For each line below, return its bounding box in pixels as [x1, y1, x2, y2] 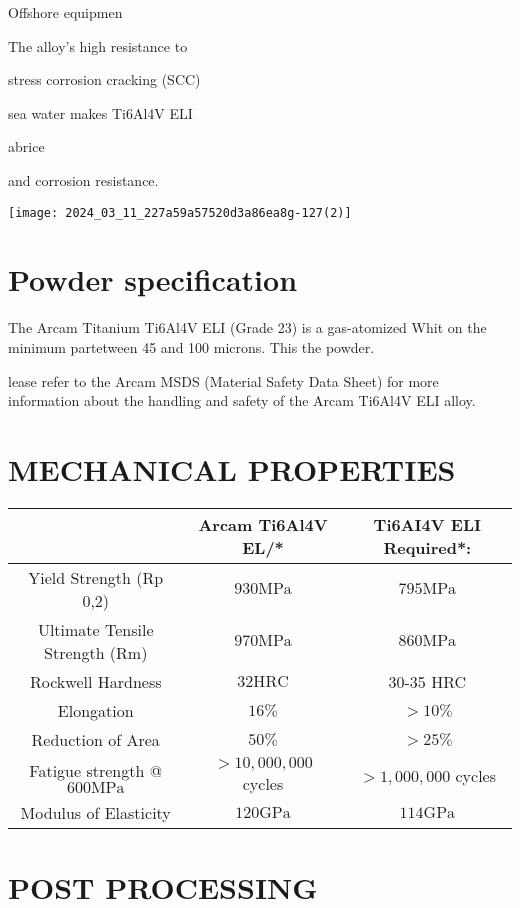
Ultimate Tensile [37, 617, 154, 641]
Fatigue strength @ [29, 758, 163, 782]
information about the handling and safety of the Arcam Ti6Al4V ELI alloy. [8, 390, 476, 411]
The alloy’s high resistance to [8, 35, 188, 56]
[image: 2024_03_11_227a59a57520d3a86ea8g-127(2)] [8, 205, 352, 220]
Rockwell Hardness [29, 669, 162, 693]
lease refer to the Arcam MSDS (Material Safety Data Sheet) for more [8, 370, 439, 391]
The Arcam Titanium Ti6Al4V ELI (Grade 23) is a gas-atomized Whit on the [8, 317, 487, 338]
